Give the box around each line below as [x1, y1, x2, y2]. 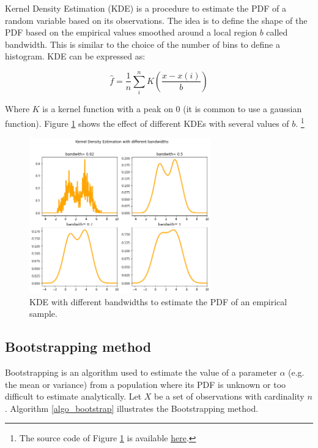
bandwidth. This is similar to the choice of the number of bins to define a [5, 37, 280, 50]
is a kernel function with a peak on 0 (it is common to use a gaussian [42, 102, 302, 115]
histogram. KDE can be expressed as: [5, 50, 146, 63]
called [266, 26, 288, 39]
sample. [29, 307, 57, 320]
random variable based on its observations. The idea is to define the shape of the [5, 13, 308, 26]
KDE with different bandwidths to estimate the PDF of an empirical [29, 295, 287, 308]
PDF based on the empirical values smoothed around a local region [5, 26, 257, 39]
